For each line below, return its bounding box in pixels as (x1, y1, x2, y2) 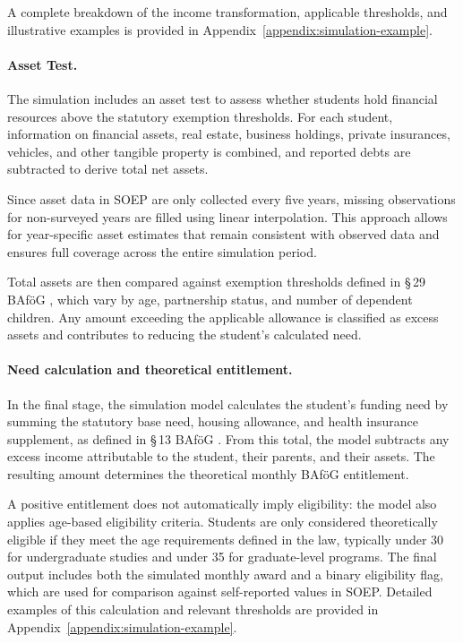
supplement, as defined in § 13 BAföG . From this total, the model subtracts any (7, 429, 450, 448)
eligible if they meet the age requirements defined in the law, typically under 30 (7, 529, 444, 548)
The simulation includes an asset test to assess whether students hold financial (7, 89, 438, 107)
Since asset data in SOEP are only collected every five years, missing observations (7, 189, 456, 208)
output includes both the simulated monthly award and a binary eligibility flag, (7, 564, 443, 583)
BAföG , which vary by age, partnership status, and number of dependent (7, 289, 413, 308)
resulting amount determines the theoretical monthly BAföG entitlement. (7, 464, 409, 483)
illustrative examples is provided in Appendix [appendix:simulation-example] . (7, 20, 433, 39)
